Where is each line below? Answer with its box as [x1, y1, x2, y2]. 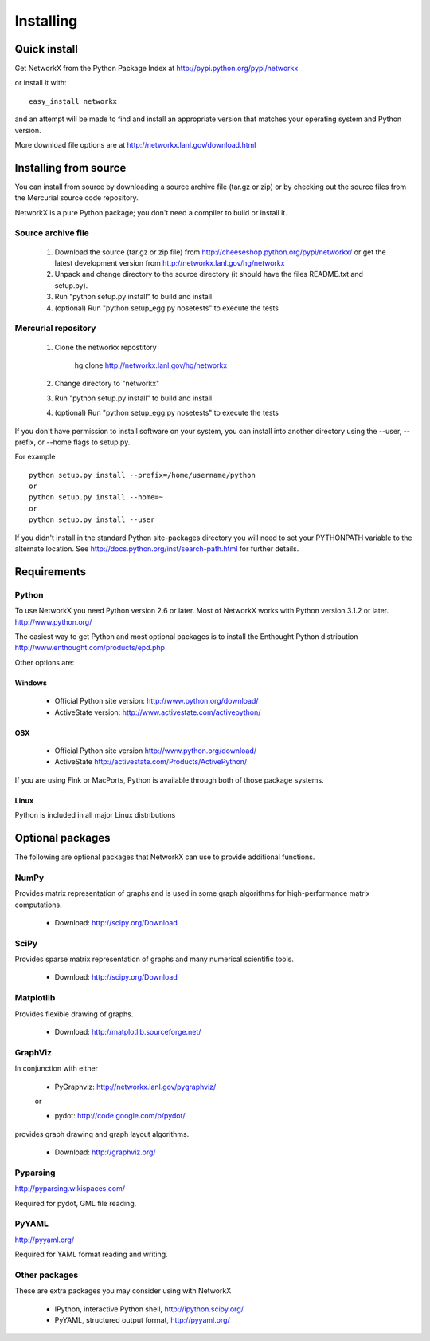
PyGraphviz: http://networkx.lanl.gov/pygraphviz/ [54, 1082, 217, 1091]
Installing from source [14, 160, 127, 175]
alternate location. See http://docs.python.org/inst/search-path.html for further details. [14, 544, 299, 554]
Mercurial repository [14, 323, 96, 334]
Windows [14, 678, 47, 688]
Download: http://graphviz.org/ [54, 1147, 156, 1157]
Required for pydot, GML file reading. [14, 1198, 137, 1208]
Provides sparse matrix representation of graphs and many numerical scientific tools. [14, 954, 294, 964]
